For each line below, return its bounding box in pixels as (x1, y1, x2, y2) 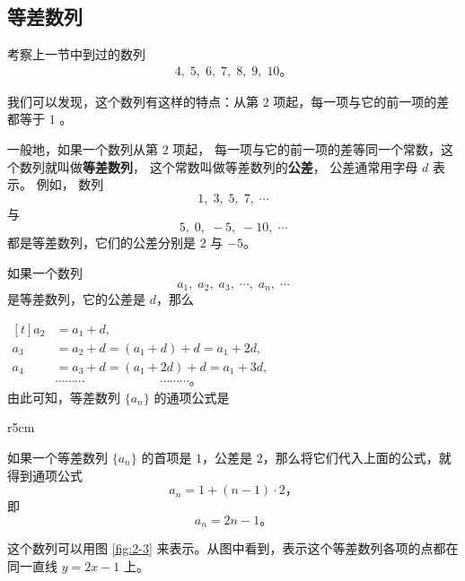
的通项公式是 (154, 387, 230, 406)
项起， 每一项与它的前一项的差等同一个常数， (172, 140, 441, 159)
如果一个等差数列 (7, 447, 108, 466)
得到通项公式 (7, 465, 83, 484)
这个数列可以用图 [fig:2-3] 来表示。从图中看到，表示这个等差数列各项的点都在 (7, 539, 459, 558)
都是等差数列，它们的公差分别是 (7, 233, 196, 252)
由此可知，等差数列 (7, 387, 120, 406)
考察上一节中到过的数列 (7, 45, 145, 64)
